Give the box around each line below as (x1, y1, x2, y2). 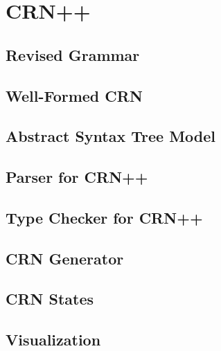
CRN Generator (6, 247, 124, 269)
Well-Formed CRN (6, 84, 143, 106)
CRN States (6, 288, 94, 309)
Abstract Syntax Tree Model (6, 125, 216, 147)
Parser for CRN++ (6, 166, 148, 188)
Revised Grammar (6, 44, 140, 65)
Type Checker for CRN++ (6, 206, 203, 228)
